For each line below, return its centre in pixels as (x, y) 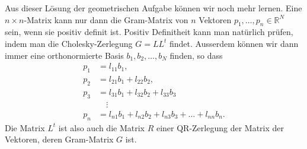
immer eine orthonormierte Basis (64, 55)
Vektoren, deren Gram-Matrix (59, 139)
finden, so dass (196, 55)
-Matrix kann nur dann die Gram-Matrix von (106, 19)
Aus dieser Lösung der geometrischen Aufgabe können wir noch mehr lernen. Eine (153, 8)
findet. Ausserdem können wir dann (234, 43)
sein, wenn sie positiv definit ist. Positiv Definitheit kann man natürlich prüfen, (149, 32)
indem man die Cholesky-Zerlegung (69, 43)
